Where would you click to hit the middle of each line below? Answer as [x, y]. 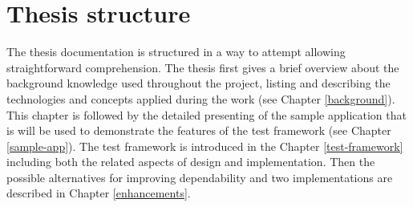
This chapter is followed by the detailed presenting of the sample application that [206, 114]
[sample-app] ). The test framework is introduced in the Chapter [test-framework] [205, 146]
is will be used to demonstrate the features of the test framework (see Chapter [199, 130]
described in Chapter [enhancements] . [99, 193]
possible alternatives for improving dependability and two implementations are [200, 177]
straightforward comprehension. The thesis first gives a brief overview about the [203, 67]
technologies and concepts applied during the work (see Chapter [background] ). [201, 98]
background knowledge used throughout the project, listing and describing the [198, 83]
